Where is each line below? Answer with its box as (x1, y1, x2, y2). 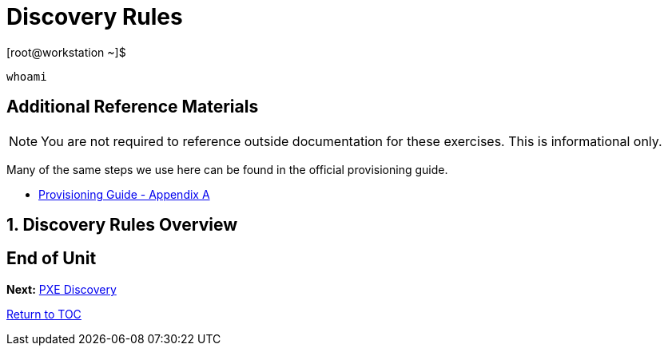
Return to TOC (6, 307, 82, 321)
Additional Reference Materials (6, 97, 259, 117)
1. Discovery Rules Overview (6, 215, 238, 235)
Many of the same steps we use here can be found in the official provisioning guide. (6, 162, 448, 176)
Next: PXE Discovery (6, 282, 117, 296)
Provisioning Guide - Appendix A (38, 187, 210, 201)
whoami (6, 69, 47, 83)
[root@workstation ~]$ (6, 45, 126, 59)
